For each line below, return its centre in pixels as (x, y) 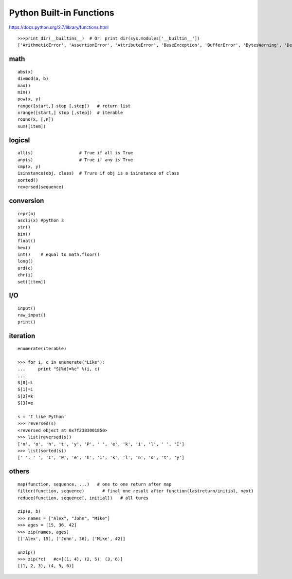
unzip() (27, 552)
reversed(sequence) (41, 187)
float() (27, 241)
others (19, 472)
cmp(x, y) (29, 167)
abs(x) (26, 72)
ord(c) (26, 268)
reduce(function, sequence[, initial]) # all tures (83, 498)
